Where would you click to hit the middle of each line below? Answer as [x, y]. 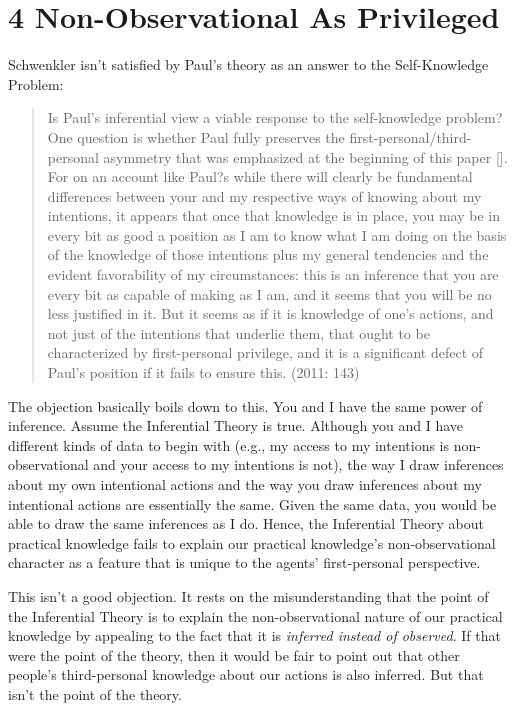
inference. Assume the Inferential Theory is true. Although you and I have [235, 425]
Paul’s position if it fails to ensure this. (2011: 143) [203, 372]
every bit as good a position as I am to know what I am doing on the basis [277, 234]
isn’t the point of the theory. [95, 693]
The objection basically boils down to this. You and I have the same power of [245, 405]
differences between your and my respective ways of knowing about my [264, 195]
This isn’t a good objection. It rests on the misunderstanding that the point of [248, 595]
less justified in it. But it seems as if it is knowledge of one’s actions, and [270, 313]
